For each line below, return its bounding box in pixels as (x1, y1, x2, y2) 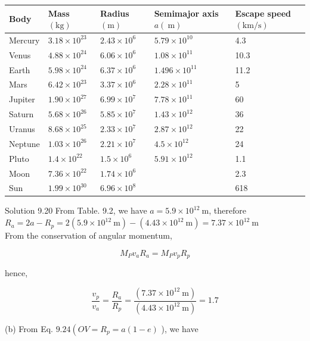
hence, (5, 267, 28, 279)
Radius (100, 7, 129, 19)
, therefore (209, 204, 246, 217)
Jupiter (9, 93, 35, 105)
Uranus (9, 123, 35, 134)
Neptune (9, 137, 40, 149)
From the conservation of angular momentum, (5, 229, 172, 242)
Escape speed (235, 7, 292, 19)
